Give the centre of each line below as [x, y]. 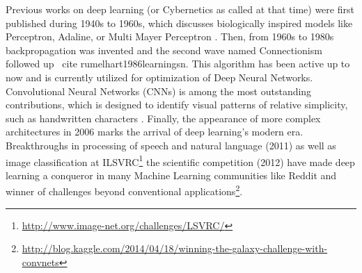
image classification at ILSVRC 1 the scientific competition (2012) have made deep [180, 160]
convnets [40, 262]
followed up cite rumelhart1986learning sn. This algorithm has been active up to [178, 64]
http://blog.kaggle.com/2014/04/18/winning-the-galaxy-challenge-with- [175, 248]
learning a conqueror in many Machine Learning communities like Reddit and [171, 175]
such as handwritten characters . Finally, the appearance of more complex [163, 118]
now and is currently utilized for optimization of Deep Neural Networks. [159, 77]
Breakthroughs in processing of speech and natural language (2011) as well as [171, 145]
